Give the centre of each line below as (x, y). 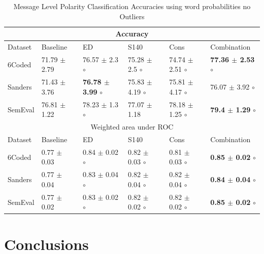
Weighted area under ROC (132, 127)
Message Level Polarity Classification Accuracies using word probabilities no (132, 6)
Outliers (132, 16)
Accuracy (132, 34)
